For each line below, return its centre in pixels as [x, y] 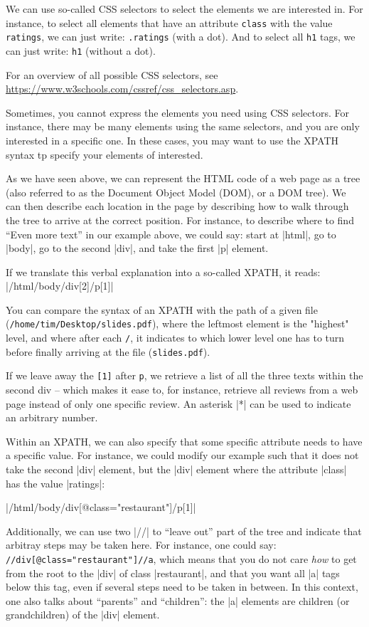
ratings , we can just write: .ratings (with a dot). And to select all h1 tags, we [181, 37]
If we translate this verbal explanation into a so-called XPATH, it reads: [163, 272]
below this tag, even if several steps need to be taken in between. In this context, [182, 587]
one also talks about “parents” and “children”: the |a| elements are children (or [178, 600]
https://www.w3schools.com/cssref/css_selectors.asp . [122, 89]
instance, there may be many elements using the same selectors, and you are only [183, 126]
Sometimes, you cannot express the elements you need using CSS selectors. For [178, 112]
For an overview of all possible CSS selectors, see [112, 74]
